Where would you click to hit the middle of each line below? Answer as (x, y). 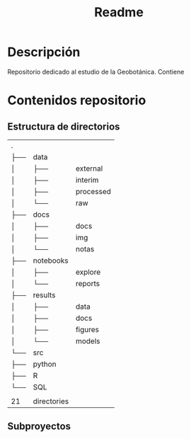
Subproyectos (39, 427)
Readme (119, 12)
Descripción (44, 52)
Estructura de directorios (64, 126)
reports (88, 283)
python (45, 364)
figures (87, 329)
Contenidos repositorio (77, 101)
